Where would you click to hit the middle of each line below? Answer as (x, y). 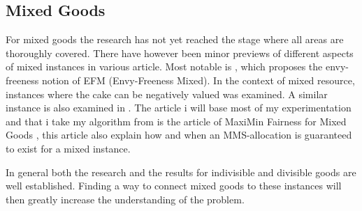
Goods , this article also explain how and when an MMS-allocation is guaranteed (179, 135)
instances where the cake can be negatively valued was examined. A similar (167, 94)
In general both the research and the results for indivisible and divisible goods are (181, 172)
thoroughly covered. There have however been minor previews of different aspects (180, 53)
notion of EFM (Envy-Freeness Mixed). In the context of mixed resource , (198, 80)
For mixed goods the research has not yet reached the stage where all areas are (175, 39)
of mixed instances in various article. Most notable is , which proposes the (164, 67)
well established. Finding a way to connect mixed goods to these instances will (174, 186)
